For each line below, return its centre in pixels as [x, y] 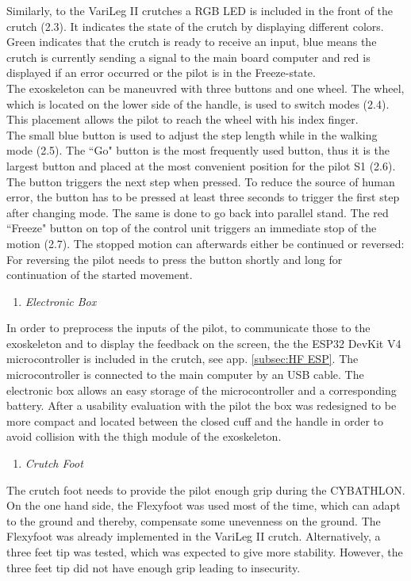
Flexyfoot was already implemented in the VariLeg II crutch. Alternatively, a [194, 536]
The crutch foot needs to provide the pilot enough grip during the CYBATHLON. [206, 489]
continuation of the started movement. [100, 275]
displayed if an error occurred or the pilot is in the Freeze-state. [161, 73]
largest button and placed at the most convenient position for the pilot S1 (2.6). [201, 165]
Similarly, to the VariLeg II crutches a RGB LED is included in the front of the [200, 10]
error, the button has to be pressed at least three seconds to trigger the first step [203, 197]
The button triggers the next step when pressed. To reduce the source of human [201, 181]
